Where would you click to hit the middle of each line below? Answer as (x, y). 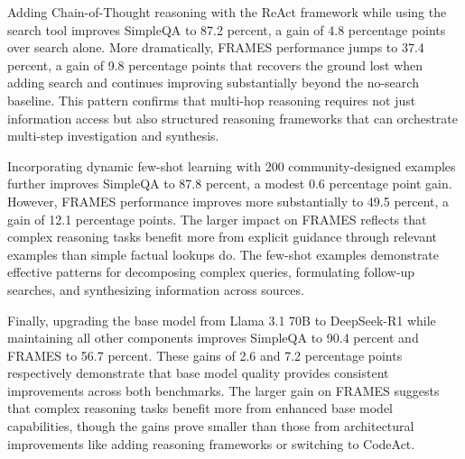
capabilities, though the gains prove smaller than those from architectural (211, 426)
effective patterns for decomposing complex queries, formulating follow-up (211, 272)
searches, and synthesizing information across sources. (156, 289)
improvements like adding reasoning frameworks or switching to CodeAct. (211, 443)
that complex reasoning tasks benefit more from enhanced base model (200, 408)
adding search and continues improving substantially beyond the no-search (213, 83)
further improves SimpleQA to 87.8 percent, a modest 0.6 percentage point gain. (230, 184)
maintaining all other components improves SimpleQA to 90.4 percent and (213, 338)
